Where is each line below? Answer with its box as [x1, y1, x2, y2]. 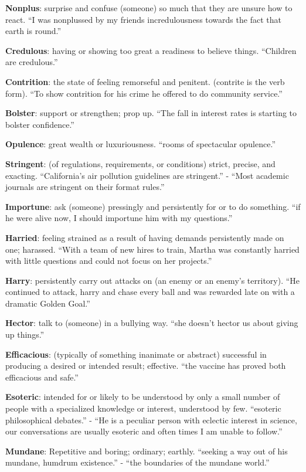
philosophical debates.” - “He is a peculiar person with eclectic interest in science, [5, 413, 297, 426]
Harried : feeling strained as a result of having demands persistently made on [5, 231, 284, 243]
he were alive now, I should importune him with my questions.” [5, 212, 233, 224]
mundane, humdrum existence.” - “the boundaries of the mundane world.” [5, 456, 270, 468]
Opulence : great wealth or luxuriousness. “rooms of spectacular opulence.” [5, 138, 276, 150]
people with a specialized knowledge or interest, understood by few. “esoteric [5, 402, 281, 415]
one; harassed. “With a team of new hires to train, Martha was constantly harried [5, 243, 300, 255]
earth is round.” [5, 25, 62, 37]
